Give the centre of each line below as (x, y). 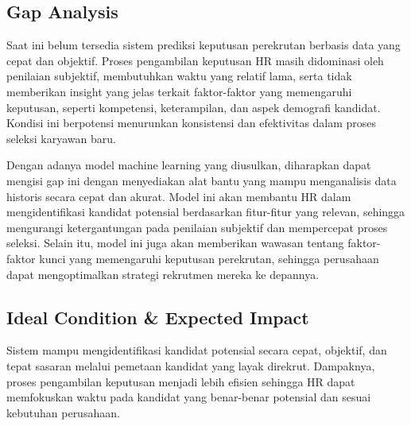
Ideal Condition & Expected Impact (158, 317)
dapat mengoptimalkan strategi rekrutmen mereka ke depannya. (163, 274)
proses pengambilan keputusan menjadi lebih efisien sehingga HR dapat (181, 381)
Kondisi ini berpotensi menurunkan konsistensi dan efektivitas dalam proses (192, 123)
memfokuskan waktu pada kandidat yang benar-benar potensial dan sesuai (189, 397)
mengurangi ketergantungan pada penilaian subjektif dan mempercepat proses (197, 227)
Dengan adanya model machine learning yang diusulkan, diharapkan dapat (189, 165)
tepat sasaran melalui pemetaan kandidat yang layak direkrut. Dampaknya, (191, 365)
